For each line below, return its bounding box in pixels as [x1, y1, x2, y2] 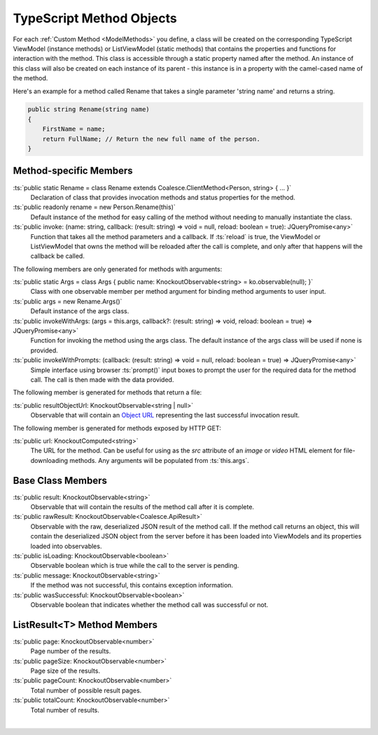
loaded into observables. [30, 542, 102, 550]
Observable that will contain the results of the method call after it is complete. [30, 503, 255, 511]
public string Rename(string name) [27, 106, 150, 113]
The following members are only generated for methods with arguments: [13, 264, 223, 273]
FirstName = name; [42, 125, 106, 133]
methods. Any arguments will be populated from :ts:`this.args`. [69, 456, 250, 464]
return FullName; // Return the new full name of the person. [42, 135, 260, 143]
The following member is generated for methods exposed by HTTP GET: [13, 424, 222, 432]
